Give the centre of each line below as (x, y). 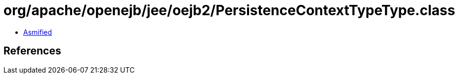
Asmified (38, 32)
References (32, 51)
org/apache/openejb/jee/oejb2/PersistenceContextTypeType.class (229, 10)
